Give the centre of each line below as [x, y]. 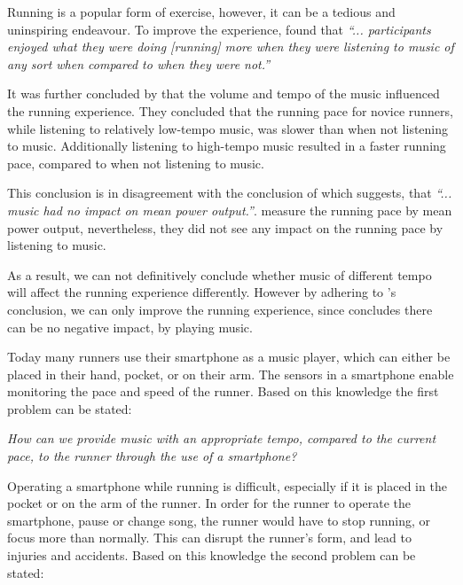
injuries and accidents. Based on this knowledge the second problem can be [212, 555]
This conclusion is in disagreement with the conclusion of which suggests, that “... [230, 193]
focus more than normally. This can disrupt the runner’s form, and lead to [209, 538]
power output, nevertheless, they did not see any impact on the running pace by [225, 227]
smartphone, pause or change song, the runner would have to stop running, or [219, 520]
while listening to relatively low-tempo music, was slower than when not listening [228, 128]
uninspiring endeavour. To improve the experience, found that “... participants [219, 29]
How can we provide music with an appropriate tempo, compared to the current [222, 438]
